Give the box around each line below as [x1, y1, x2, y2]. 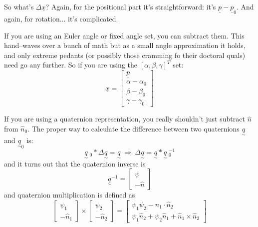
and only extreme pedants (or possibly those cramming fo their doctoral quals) [4, 49, 246, 60]
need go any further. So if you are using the [4, 59, 137, 70]
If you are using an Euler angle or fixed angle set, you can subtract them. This [4, 30, 245, 40]
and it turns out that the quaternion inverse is [4, 158, 146, 168]
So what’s [4, 1, 34, 11]
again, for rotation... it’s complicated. [4, 13, 118, 24]
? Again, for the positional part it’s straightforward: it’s [45, 1, 216, 11]
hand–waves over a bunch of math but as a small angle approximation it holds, [4, 40, 246, 50]
